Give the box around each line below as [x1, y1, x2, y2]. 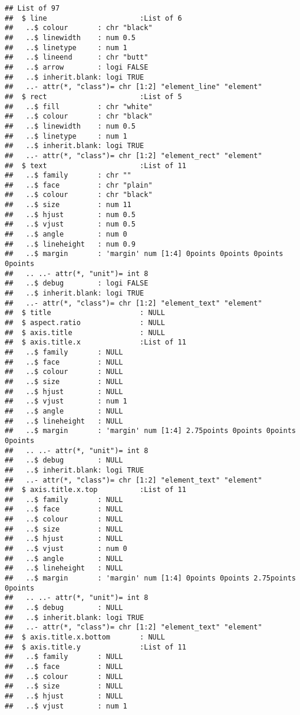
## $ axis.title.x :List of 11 [5, 338, 186, 347]
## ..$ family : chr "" [5, 171, 131, 180]
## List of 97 [5, 4, 60, 12]
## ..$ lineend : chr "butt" [5, 53, 149, 62]
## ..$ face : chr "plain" [5, 181, 153, 189]
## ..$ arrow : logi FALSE [5, 63, 149, 71]
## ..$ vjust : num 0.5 [5, 220, 136, 229]
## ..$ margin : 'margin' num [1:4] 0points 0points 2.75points [5, 574, 296, 583]
